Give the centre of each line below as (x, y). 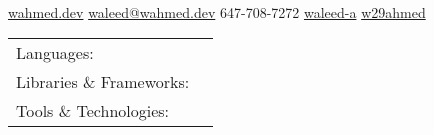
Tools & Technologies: (93, 111)
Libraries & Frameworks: (103, 82)
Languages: (55, 53)
